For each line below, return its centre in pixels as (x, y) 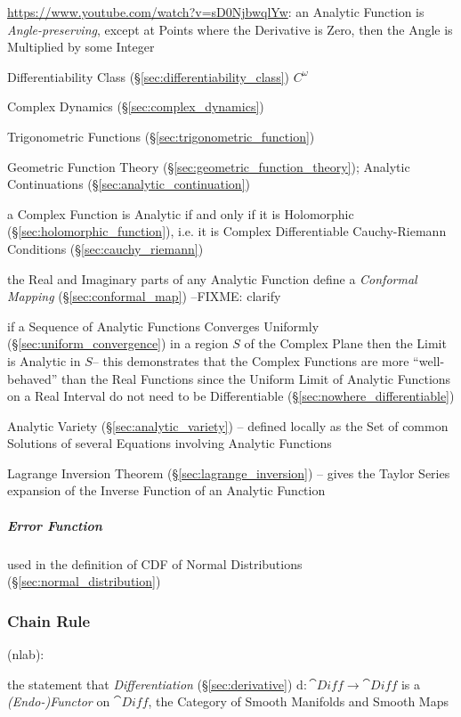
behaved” (32, 378)
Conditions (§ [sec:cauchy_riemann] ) (105, 248)
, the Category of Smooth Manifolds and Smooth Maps (298, 701)
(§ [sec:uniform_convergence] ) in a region (118, 343)
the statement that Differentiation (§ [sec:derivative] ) (150, 684)
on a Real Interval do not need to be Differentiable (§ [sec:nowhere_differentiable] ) (231, 396)
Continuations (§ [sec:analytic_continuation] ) (129, 184)
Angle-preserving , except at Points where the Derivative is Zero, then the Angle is (230, 29)
